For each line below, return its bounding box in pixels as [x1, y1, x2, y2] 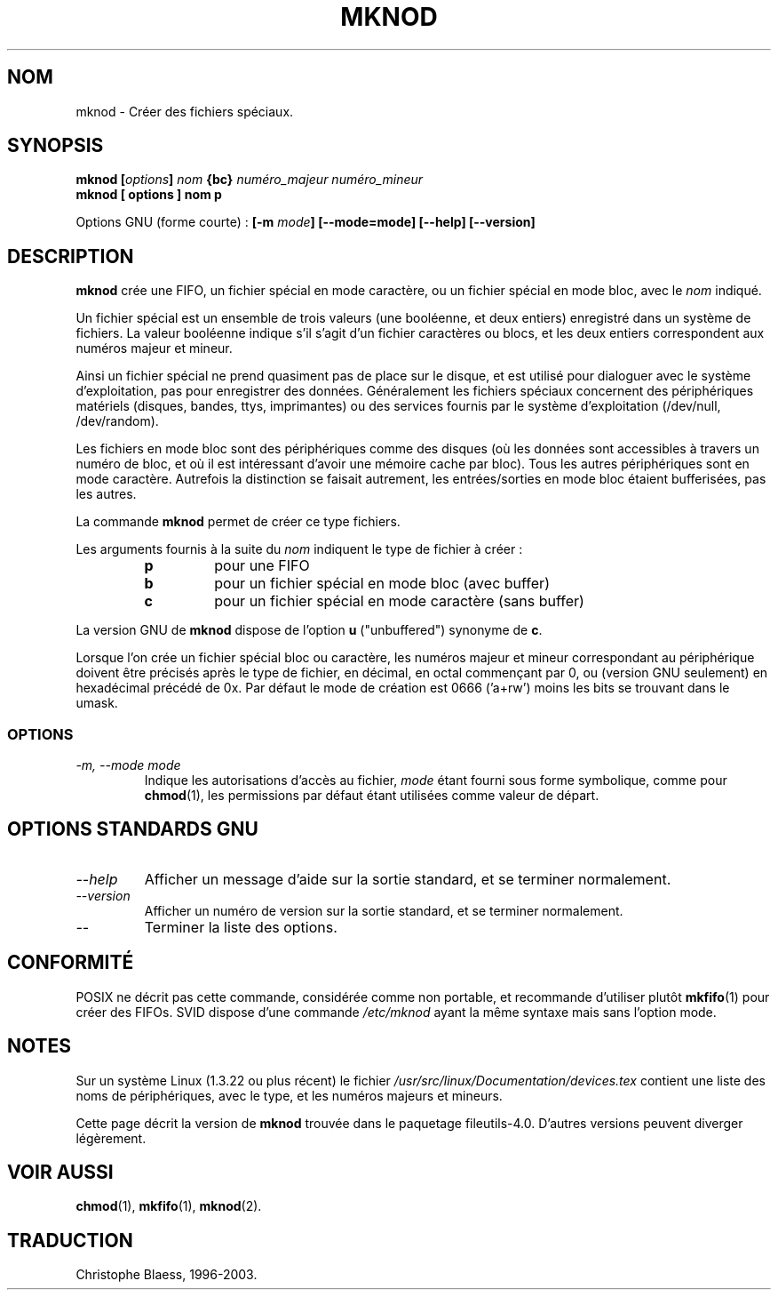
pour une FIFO [214, 556, 310, 575]
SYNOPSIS [7, 134, 104, 157]
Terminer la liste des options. [144, 917, 337, 936]
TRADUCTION [7, 1229, 133, 1252]
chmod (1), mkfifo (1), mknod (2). [75, 1198, 262, 1214]
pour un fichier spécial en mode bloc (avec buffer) [214, 574, 550, 593]
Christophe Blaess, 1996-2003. [75, 1267, 258, 1283]
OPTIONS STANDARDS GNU [7, 818, 258, 841]
